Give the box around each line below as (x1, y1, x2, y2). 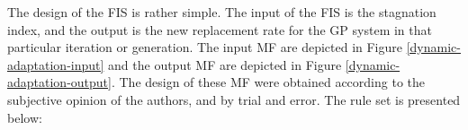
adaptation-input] (7, 55, 104, 74)
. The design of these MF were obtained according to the (111, 73, 426, 91)
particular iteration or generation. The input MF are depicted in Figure (7, 38, 402, 56)
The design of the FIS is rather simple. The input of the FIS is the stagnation (7, 3, 436, 21)
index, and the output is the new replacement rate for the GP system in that (7, 20, 432, 39)
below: (7, 108, 42, 126)
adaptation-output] (7, 73, 112, 91)
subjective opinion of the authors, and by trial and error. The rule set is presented (7, 90, 461, 108)
